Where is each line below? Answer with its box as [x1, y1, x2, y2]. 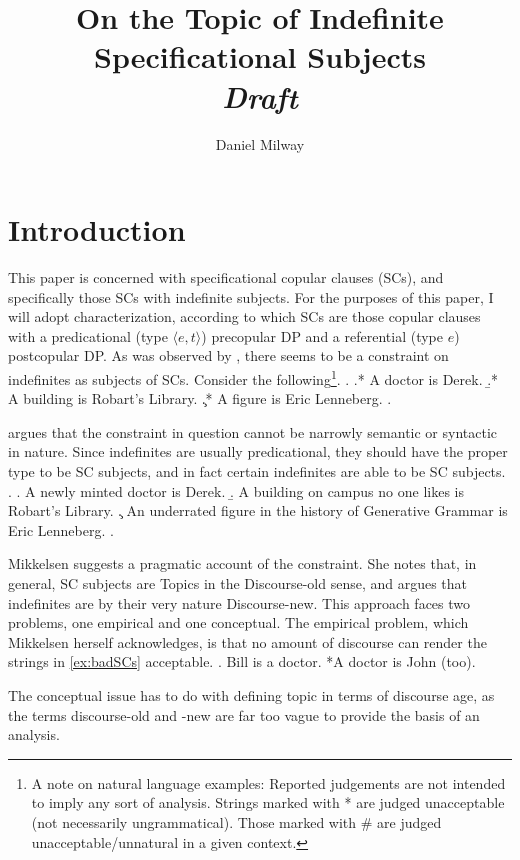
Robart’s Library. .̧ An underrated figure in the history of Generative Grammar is [8, 500, 508, 521]
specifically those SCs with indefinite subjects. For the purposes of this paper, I [8, 286, 494, 307]
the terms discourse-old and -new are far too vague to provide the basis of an [8, 704, 480, 725]
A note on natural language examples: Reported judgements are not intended [31, 772, 506, 793]
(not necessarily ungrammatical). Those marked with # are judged [31, 811, 442, 832]
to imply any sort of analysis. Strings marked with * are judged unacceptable [31, 792, 505, 813]
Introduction [8, 209, 186, 250]
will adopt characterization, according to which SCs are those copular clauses [8, 306, 481, 327]
